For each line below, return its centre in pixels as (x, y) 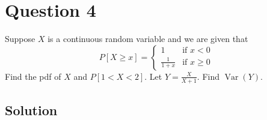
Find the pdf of (33, 76)
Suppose (20, 39)
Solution (31, 109)
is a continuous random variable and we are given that (148, 39)
